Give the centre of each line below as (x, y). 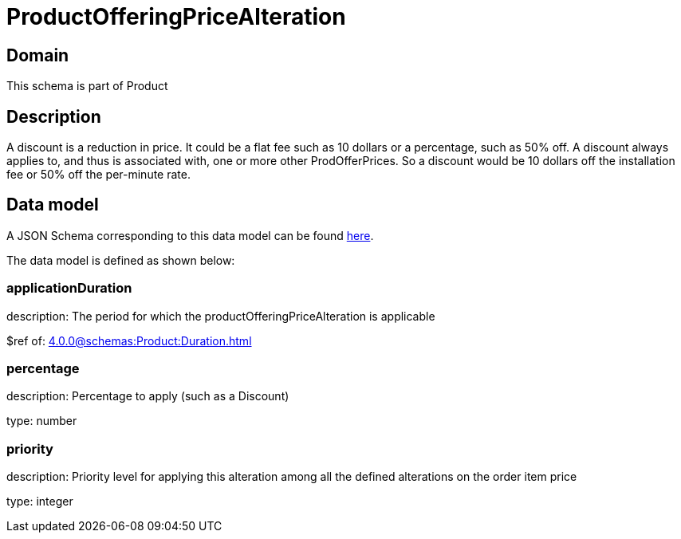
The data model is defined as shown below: (121, 260)
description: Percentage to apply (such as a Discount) (148, 396)
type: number (42, 421)
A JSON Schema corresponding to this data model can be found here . (190, 235)
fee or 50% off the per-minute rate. (98, 175)
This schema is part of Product (87, 86)
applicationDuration (69, 288)
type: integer (40, 502)
